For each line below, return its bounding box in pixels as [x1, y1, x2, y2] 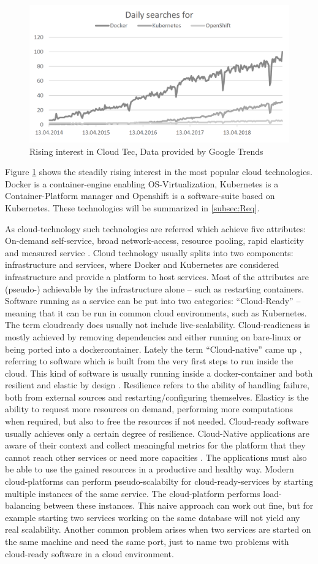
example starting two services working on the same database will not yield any [5, 511, 300, 523]
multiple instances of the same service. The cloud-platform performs [5, 487, 260, 499]
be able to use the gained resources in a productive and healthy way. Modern [5, 463, 294, 476]
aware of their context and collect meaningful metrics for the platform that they [5, 439, 306, 452]
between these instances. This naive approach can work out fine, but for [44, 499, 314, 512]
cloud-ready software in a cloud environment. [5, 547, 174, 560]
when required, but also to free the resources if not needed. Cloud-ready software [5, 415, 309, 428]
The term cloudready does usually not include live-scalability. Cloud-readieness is [5, 318, 310, 331]
